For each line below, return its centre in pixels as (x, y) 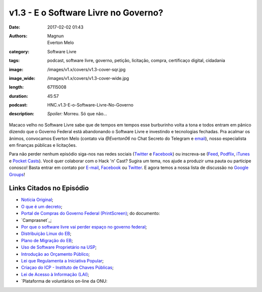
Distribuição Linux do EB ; (46, 234)
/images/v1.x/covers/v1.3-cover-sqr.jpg (86, 69)
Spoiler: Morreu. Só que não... (77, 114)
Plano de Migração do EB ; (47, 240)
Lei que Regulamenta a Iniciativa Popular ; (62, 261)
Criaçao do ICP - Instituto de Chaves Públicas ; (67, 268)
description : (22, 114)
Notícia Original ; (37, 200)
